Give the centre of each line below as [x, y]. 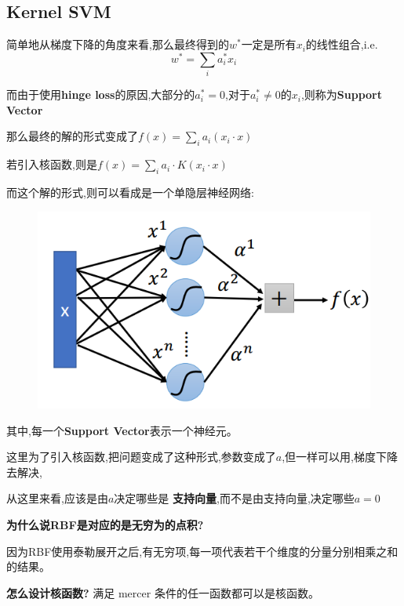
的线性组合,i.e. [342, 44]
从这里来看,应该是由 [57, 498]
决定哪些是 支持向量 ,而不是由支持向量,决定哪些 [234, 498]
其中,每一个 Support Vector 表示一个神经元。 [122, 430]
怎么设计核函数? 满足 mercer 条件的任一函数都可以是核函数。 [163, 592]
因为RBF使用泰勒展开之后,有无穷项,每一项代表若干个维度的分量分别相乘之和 [202, 551]
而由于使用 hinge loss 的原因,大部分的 [101, 94]
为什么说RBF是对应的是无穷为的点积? [105, 524]
